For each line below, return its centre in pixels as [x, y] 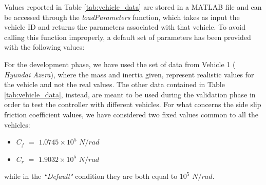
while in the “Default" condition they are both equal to [91, 176]
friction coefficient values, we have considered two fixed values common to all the [131, 114]
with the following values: [44, 47]
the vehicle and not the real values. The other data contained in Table [115, 84]
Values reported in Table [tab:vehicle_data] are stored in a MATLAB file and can [133, 7]
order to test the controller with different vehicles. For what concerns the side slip [133, 104]
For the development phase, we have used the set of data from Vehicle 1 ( [120, 64]
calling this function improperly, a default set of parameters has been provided [128, 37]
